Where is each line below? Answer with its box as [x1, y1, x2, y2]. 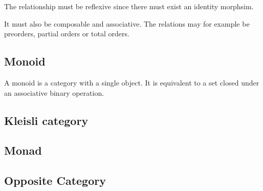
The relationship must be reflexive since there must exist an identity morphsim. [4, 1, 254, 11]
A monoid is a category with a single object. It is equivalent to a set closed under [4, 77, 259, 88]
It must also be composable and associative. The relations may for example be [4, 18, 250, 29]
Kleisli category [4, 112, 89, 128]
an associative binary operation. [4, 87, 104, 98]
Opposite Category [4, 173, 106, 188]
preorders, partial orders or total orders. [4, 28, 129, 39]
